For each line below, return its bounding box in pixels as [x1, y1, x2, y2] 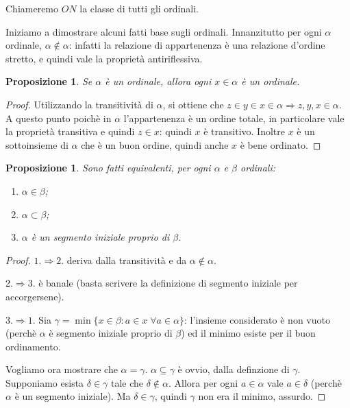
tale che [111, 375, 144, 389]
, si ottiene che [162, 97, 224, 111]
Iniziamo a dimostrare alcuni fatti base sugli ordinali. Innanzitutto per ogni [5, 24, 322, 38]
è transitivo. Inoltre [203, 124, 285, 139]
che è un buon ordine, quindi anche [81, 137, 229, 152]
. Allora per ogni [168, 375, 238, 389]
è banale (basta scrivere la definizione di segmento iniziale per [38, 276, 298, 290]
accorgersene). [5, 289, 64, 303]
